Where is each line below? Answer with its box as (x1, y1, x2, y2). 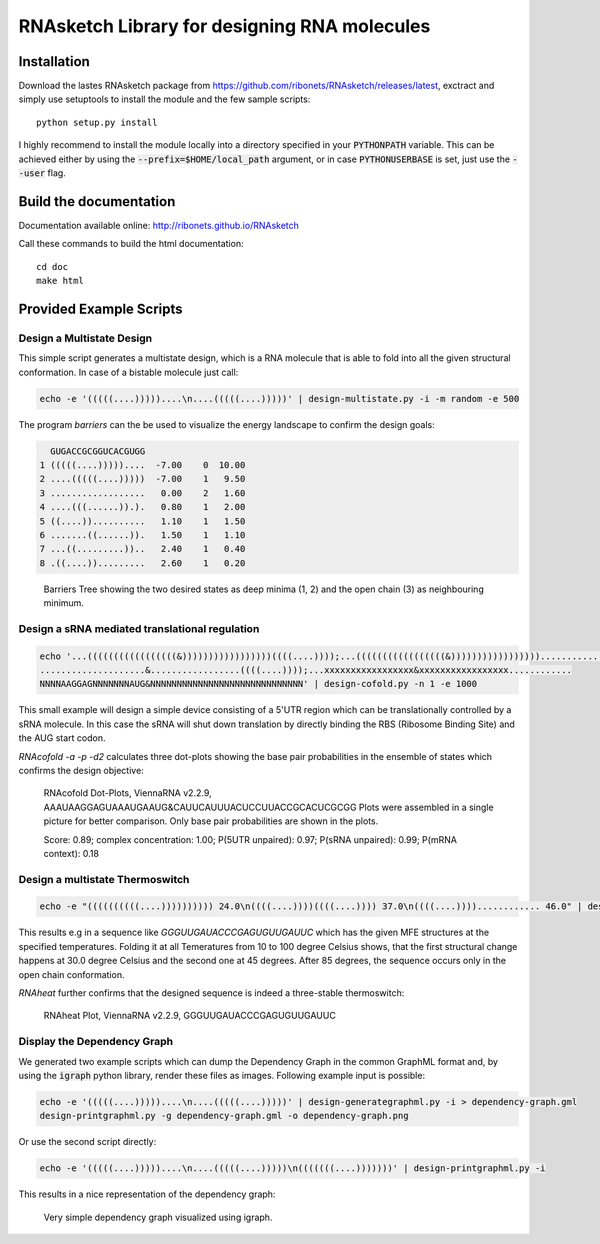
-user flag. (18, 167, 67, 179)
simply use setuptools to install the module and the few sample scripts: (18, 93, 311, 105)
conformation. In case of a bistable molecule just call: (18, 366, 239, 378)
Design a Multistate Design (18, 331, 153, 345)
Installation (18, 53, 90, 70)
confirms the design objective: (18, 764, 144, 776)
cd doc (36, 261, 69, 272)
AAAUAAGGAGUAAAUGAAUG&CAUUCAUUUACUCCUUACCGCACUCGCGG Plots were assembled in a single (43, 801, 494, 813)
